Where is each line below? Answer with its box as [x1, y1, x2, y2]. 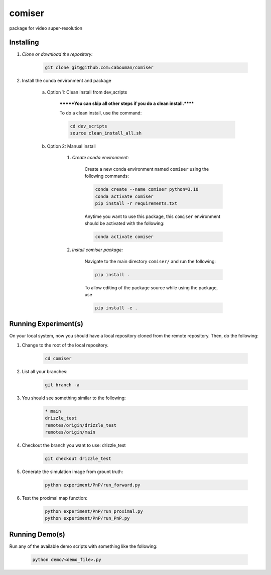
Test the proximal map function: [22, 495, 88, 501]
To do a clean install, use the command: [59, 109, 142, 116]
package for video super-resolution [9, 25, 83, 31]
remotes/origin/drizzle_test [45, 422, 117, 428]
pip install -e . [95, 305, 138, 311]
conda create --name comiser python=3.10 [95, 186, 199, 192]
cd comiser [45, 356, 72, 361]
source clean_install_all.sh [70, 130, 142, 136]
